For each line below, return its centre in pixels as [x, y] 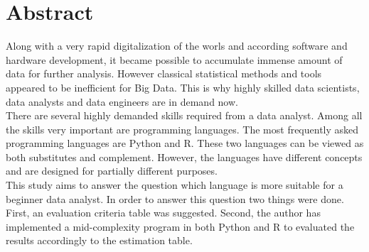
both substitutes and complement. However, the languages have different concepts [184, 157]
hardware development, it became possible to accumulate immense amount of [174, 59]
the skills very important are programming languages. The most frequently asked [182, 129]
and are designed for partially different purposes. [112, 171]
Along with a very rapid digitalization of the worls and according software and [177, 46]
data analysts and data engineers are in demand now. [122, 101]
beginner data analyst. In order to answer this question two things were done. [175, 198]
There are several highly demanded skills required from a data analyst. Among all [184, 115]
